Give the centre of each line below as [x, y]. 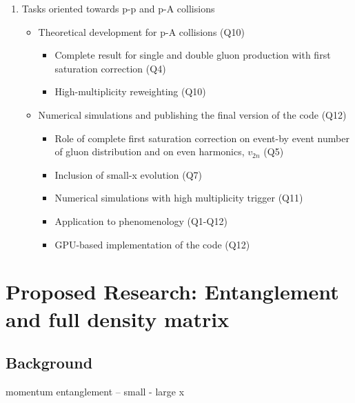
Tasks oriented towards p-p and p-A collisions [118, 8]
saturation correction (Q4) [110, 68]
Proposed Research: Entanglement [172, 292]
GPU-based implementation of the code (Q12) [152, 244]
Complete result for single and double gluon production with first [193, 55]
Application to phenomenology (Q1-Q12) [141, 220]
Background [49, 363]
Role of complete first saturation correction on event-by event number [202, 138]
